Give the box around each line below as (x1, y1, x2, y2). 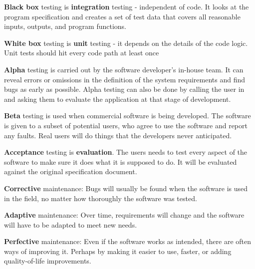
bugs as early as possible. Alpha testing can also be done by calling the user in (4, 84, 245, 94)
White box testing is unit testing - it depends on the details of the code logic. (4, 37, 248, 48)
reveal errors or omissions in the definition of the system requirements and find (4, 74, 246, 84)
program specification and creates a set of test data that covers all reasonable (4, 11, 241, 21)
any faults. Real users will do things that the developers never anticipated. (4, 130, 232, 140)
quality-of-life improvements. (4, 256, 91, 266)
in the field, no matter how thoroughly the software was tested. (4, 193, 197, 203)
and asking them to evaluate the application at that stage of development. (4, 93, 231, 104)
